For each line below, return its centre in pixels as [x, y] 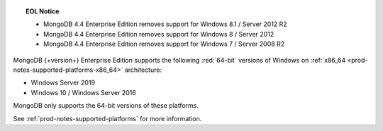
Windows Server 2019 [63, 83]
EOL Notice [43, 11]
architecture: [143, 70]
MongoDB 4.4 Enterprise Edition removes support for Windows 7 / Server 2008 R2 [164, 44]
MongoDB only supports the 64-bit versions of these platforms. [106, 106]
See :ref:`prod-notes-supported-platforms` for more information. [107, 118]
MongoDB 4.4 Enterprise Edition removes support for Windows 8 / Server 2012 [159, 34]
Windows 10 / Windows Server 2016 [83, 92]
